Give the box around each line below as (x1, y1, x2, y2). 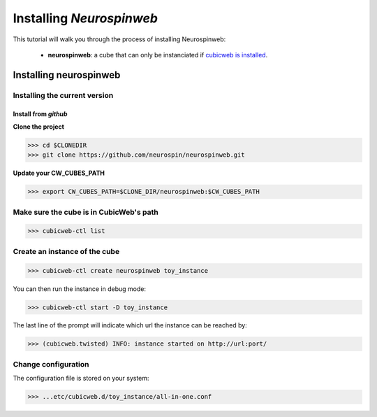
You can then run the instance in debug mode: (13, 284, 147, 293)
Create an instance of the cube (13, 246, 120, 256)
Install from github (13, 109, 68, 118)
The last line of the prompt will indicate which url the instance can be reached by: (13, 321, 247, 330)
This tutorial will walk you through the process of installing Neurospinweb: (13, 35, 226, 43)
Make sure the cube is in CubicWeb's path (13, 207, 158, 217)
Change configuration (13, 359, 89, 369)
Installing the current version (13, 90, 114, 100)
